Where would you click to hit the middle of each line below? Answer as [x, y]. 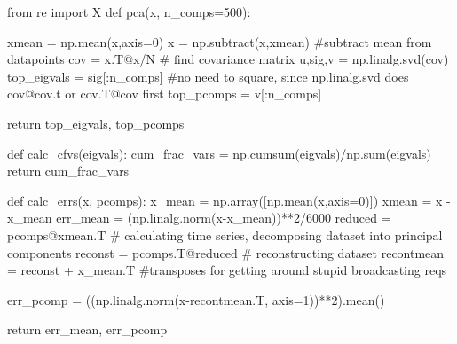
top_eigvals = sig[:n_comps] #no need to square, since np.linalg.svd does [208, 76]
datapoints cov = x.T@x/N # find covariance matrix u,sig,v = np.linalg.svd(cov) [228, 59]
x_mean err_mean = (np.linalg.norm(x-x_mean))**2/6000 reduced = [199, 218]
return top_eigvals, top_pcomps [96, 123]
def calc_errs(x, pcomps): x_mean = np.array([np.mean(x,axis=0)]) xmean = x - [229, 200]
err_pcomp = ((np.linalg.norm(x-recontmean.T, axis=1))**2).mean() [196, 299]
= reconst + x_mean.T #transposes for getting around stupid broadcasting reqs [227, 270]
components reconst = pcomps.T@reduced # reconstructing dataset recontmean [226, 252]
